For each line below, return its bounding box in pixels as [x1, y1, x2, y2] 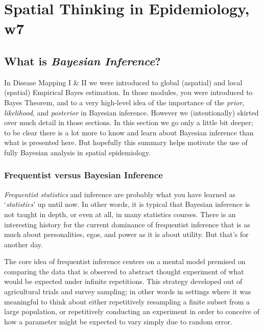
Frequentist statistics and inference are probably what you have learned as [4, 188, 235, 199]
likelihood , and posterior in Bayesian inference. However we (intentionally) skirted [4, 107, 259, 117]
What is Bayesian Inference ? [4, 53, 161, 68]
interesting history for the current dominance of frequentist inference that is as [4, 219, 250, 229]
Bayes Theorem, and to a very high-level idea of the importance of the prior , [4, 97, 245, 107]
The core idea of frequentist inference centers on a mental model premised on [4, 256, 246, 267]
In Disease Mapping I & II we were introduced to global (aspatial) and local [4, 77, 243, 87]
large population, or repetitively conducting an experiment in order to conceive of [4, 306, 259, 317]
